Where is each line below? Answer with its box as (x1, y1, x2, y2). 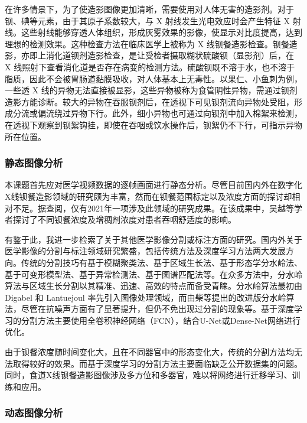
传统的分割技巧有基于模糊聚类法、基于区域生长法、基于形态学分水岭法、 (21, 256, 302, 268)
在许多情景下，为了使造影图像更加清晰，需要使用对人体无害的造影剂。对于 (5, 3, 294, 15)
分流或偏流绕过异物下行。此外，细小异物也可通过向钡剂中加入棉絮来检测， (12, 107, 302, 119)
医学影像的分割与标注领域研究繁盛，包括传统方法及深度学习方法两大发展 (5, 245, 286, 257)
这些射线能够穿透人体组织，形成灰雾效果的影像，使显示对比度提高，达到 (21, 26, 302, 38)
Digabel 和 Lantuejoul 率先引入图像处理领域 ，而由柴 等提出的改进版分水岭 (5, 291, 286, 303)
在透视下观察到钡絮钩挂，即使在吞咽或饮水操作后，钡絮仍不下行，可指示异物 (5, 118, 302, 131)
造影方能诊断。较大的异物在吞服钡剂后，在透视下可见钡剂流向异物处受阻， (5, 95, 294, 108)
